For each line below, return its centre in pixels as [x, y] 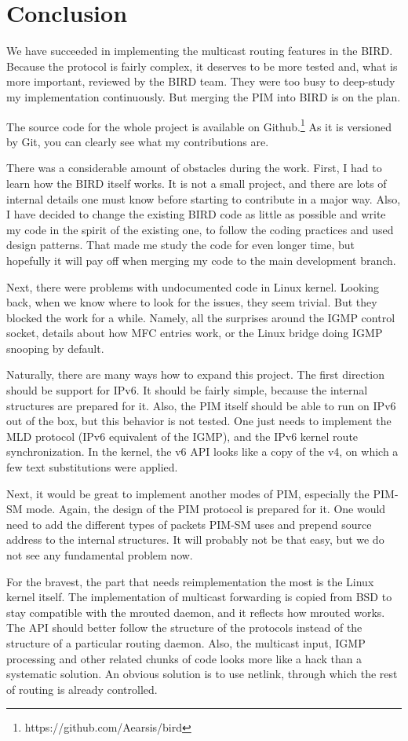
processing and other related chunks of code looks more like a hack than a [184, 658]
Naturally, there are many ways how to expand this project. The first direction [195, 374]
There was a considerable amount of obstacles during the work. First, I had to [194, 168]
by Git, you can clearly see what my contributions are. [138, 141]
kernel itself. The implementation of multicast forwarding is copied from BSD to [199, 597]
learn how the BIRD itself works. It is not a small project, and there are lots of [197, 183]
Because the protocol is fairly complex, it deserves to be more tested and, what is [202, 66]
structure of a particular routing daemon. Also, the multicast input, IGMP [186, 642]
